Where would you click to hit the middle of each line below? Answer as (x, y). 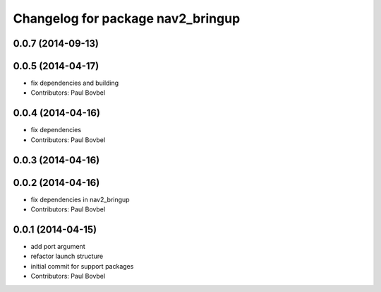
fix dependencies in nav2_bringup (80, 199)
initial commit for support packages (82, 266)
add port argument (58, 246)
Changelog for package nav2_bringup (127, 18)
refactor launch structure (67, 256)
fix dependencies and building (75, 83)
